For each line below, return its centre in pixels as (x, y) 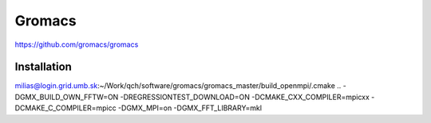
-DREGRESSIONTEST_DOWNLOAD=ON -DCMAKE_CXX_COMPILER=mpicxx (245, 97)
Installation (43, 67)
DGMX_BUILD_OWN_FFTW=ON (67, 97)
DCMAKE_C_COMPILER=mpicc (65, 108)
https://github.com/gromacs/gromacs (77, 44)
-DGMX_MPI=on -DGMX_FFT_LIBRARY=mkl (190, 108)
